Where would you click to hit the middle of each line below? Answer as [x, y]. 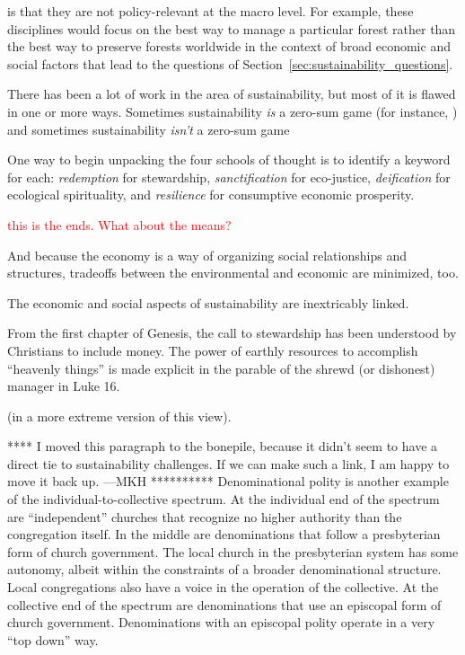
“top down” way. [53, 639]
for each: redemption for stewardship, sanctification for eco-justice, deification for [229, 177]
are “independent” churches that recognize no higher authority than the [205, 516]
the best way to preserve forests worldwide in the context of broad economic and [229, 46]
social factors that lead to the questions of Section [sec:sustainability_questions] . [230, 63]
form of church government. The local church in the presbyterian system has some [233, 551]
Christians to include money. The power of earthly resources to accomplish [213, 350]
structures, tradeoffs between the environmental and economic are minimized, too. [233, 273]
